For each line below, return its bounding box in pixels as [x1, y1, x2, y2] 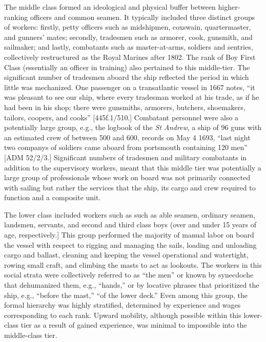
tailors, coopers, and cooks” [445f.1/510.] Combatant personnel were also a [4, 112, 239, 122]
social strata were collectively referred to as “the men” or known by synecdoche [4, 269, 254, 280]
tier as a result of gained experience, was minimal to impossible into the [21, 319, 247, 330]
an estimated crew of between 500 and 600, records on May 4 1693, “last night [4, 132, 251, 142]
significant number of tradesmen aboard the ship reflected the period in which [4, 72, 249, 82]
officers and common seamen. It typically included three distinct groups [30, 11, 255, 22]
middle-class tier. [4, 330, 57, 340]
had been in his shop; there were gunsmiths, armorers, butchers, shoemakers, [4, 101, 245, 112]
